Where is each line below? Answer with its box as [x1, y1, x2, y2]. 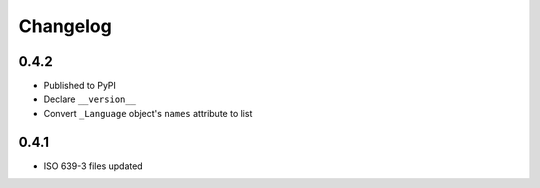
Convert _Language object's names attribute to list [43, 107, 253, 119]
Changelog [18, 15, 112, 37]
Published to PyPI [43, 80, 117, 92]
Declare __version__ [43, 93, 137, 105]
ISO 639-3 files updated [43, 160, 144, 172]
